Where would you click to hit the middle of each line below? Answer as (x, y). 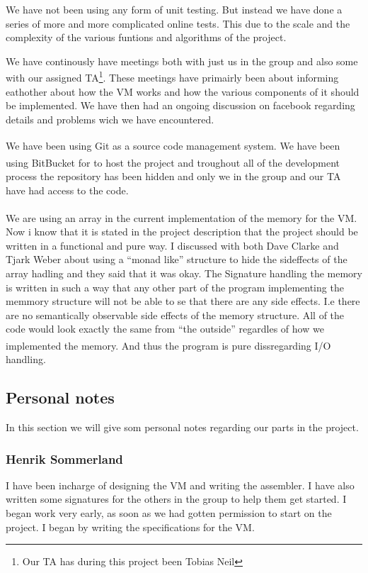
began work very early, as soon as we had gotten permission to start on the (169, 513)
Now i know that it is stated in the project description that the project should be (182, 232)
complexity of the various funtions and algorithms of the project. (146, 37)
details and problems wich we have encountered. (110, 119)
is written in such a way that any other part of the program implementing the (175, 287)
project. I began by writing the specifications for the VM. (130, 527)
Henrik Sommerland (64, 458)
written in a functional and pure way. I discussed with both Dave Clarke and (172, 245)
